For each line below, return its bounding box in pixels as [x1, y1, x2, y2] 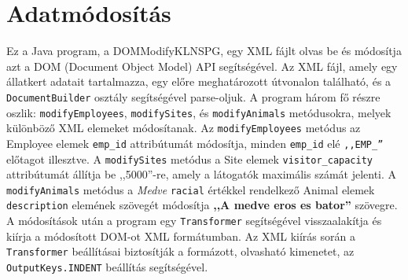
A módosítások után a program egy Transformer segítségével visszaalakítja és [6, 212, 382, 229]
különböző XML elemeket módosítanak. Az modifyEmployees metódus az [6, 120, 361, 136]
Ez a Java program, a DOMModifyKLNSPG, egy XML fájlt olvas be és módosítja [6, 42, 402, 59]
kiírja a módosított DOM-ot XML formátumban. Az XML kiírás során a [6, 227, 355, 244]
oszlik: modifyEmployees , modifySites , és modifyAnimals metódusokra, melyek [6, 104, 391, 120]
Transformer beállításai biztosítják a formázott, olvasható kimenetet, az [6, 243, 355, 260]
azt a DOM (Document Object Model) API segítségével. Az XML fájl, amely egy [6, 57, 398, 74]
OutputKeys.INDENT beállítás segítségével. [6, 259, 208, 274]
